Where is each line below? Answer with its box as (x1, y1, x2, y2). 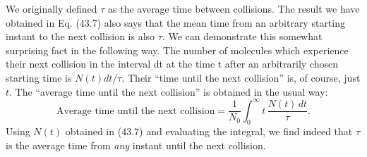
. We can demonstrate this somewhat (162, 29, 323, 44)
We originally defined (6, 1, 97, 15)
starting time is (6, 70, 72, 84)
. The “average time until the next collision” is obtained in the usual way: (9, 84, 328, 99)
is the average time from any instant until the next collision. (6, 138, 266, 153)
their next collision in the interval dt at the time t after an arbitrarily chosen (6, 56, 338, 71)
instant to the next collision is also (6, 29, 155, 44)
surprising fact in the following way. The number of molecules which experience (6, 42, 349, 57)
